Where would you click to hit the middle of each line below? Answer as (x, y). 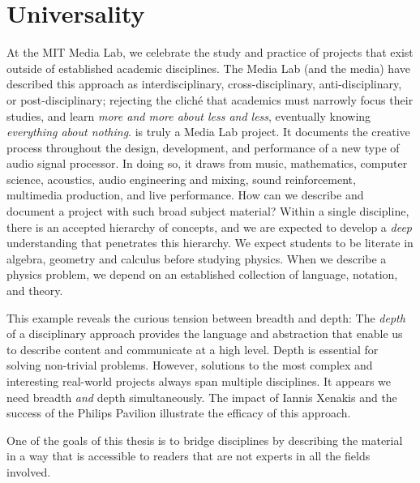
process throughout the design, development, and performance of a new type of (203, 147)
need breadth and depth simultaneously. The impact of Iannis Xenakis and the (202, 397)
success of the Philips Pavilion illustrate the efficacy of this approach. (179, 413)
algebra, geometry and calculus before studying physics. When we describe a (197, 258)
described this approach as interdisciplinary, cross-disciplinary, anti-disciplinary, (204, 84)
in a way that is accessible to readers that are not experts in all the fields (189, 456)
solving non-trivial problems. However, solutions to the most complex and (190, 365)
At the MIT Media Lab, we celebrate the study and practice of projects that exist (210, 52)
